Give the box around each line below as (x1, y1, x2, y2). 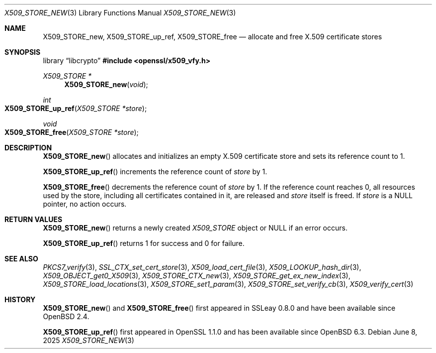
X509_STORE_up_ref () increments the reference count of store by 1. (43, 167, 267, 176)
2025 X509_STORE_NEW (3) (43, 336, 134, 345)
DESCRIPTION (4, 143, 52, 152)
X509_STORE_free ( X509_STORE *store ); (4, 128, 139, 136)
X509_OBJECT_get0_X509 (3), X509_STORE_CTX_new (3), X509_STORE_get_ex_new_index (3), (43, 271, 350, 280)
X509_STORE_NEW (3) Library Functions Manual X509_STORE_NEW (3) (4, 8, 236, 17)
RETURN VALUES (4, 215, 63, 224)
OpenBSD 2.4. (43, 312, 89, 321)
